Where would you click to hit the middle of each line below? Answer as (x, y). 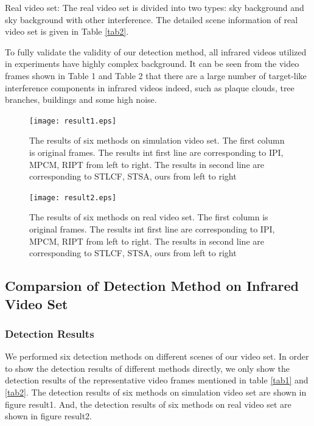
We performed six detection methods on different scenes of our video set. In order (157, 356)
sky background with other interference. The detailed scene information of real (152, 19)
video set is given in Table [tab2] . (67, 31)
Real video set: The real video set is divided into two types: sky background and (155, 7)
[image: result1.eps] (73, 121)
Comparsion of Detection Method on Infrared (152, 286)
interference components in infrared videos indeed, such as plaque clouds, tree (150, 87)
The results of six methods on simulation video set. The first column (157, 140)
